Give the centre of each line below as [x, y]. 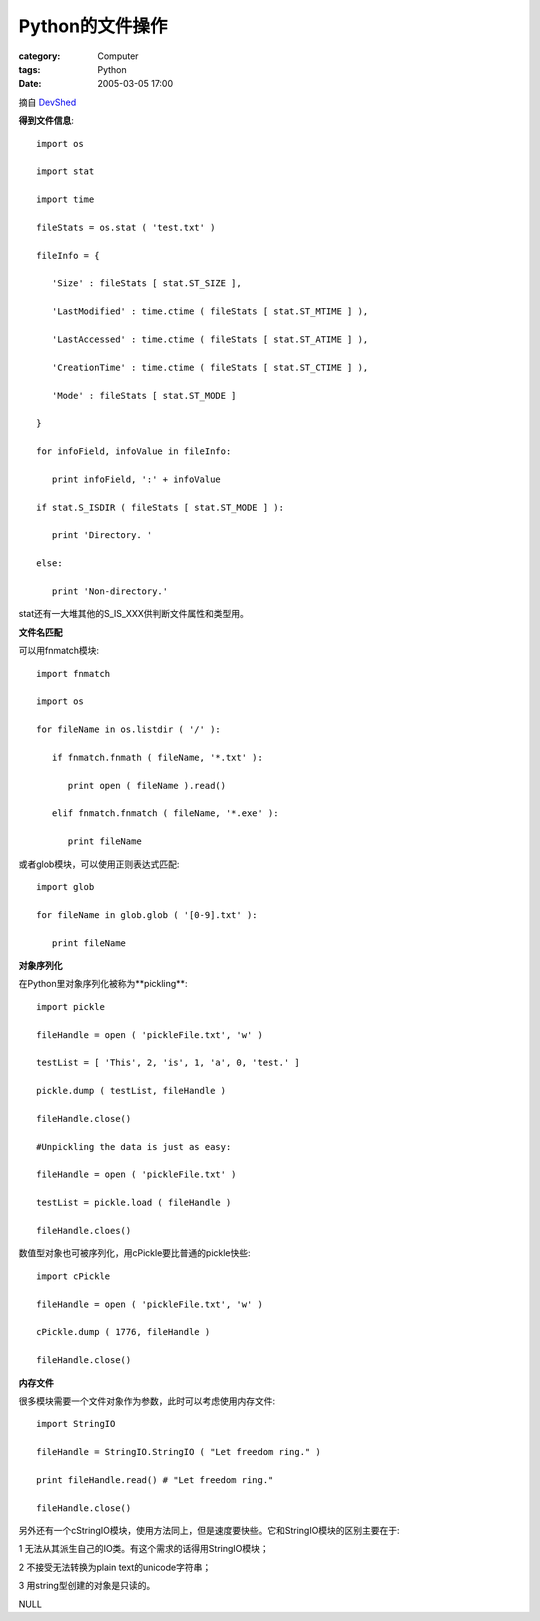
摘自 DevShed [47, 102]
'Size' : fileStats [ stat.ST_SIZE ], [146, 283]
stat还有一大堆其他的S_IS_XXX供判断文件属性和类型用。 [134, 614]
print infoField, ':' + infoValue [136, 479]
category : [39, 56]
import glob [65, 887]
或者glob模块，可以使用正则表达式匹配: [99, 864]
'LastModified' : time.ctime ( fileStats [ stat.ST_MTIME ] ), [210, 311]
